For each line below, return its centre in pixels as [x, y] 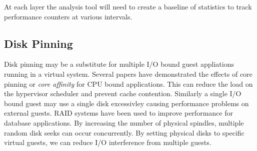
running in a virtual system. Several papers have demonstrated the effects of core [128, 74]
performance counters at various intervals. [68, 16]
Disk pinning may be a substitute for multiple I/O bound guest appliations [119, 64]
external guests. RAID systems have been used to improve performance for [118, 113]
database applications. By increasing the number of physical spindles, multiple [124, 122]
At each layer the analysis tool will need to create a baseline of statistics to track [128, 6]
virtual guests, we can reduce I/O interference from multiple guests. [108, 142]
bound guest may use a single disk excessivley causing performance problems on [126, 103]
